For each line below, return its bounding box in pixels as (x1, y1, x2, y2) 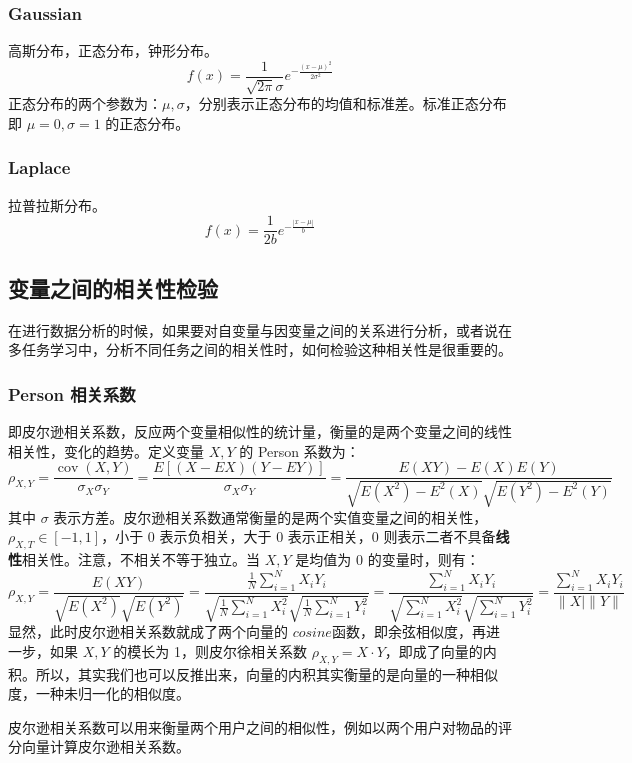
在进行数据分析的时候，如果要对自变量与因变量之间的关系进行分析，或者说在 (8, 319, 512, 340)
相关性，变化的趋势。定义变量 (8, 440, 204, 461)
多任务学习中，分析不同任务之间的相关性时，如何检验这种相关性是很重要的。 (8, 339, 512, 360)
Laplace (8, 155, 71, 180)
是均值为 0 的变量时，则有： (295, 548, 480, 569)
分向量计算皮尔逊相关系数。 (8, 736, 190, 757)
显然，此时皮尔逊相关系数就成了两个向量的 (8, 621, 288, 642)
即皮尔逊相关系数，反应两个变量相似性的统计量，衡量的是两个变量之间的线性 (8, 420, 512, 441)
